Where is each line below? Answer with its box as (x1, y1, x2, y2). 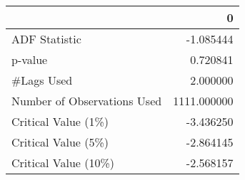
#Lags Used (11, 72, 73, 88)
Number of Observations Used (11, 92, 162, 109)
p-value (11, 51, 48, 68)
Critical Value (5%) (11, 134, 109, 150)
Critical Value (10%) (11, 154, 115, 171)
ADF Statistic (11, 31, 81, 47)
